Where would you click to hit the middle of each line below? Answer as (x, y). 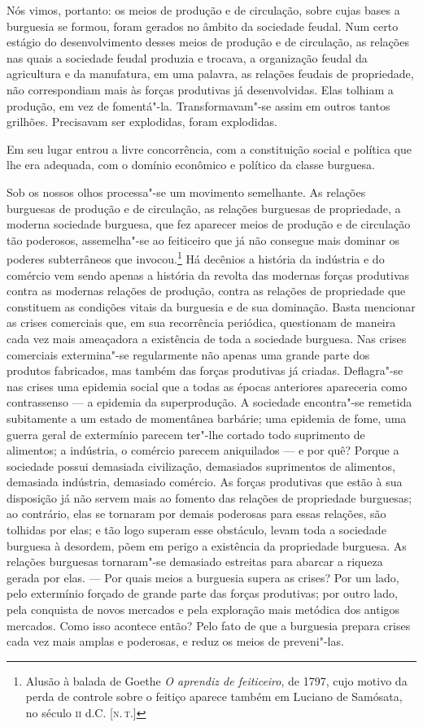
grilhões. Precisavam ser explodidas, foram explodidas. (142, 122)
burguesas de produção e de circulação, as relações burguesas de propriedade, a (204, 208)
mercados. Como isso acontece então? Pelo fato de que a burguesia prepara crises (209, 625)
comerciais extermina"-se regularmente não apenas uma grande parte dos (188, 354)
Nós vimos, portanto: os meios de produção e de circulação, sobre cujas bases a (203, 10)
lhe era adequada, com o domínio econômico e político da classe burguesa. (191, 165)
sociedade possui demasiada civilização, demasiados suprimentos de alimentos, (201, 466)
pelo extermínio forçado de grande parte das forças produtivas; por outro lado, (202, 593)
